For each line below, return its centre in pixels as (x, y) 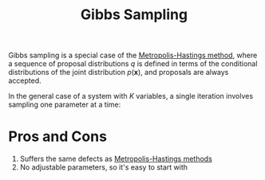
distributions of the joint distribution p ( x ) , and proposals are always (119, 72)
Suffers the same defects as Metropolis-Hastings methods (116, 159)
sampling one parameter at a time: (65, 104)
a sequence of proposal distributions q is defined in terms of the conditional (133, 64)
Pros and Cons (58, 137)
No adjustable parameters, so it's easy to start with (104, 167)
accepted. (25, 80)
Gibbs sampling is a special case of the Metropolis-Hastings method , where (133, 55)
